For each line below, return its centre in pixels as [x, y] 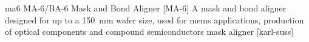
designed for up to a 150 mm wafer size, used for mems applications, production [154, 19]
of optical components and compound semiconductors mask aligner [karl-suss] [149, 31]
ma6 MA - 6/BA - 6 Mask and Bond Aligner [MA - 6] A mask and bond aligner [146, 8]
